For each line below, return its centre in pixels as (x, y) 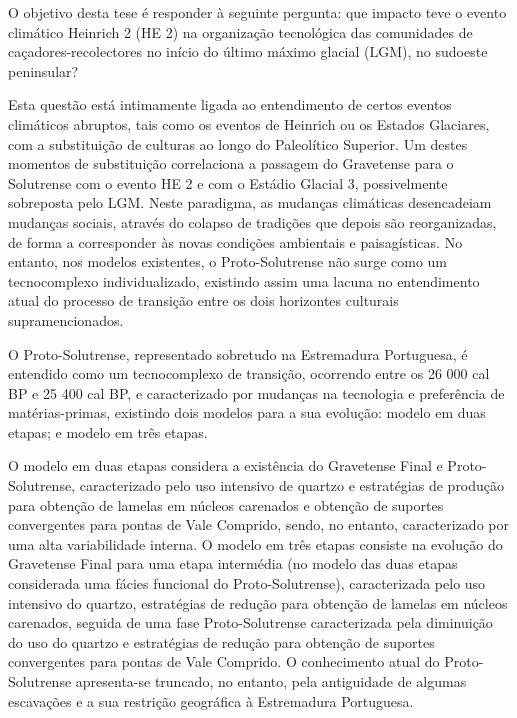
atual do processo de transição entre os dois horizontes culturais (203, 300)
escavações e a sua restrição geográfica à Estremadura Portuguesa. (211, 700)
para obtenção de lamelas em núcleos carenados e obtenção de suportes (226, 504)
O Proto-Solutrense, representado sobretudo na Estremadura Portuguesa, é (238, 353)
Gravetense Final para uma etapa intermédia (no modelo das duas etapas (233, 563)
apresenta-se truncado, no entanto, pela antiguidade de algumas (271, 681)
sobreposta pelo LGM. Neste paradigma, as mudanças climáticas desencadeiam (250, 202)
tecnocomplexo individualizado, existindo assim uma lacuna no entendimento (244, 280)
